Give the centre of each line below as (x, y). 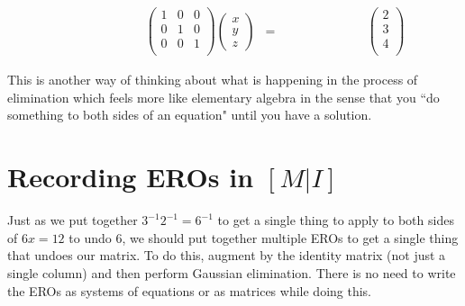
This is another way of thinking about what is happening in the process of (213, 80)
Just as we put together (73, 220)
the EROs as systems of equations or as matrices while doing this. (189, 290)
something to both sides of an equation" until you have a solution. (190, 115)
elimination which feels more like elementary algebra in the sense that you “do (223, 97)
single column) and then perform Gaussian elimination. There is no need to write (232, 272)
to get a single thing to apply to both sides (336, 220)
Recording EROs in (131, 177)
